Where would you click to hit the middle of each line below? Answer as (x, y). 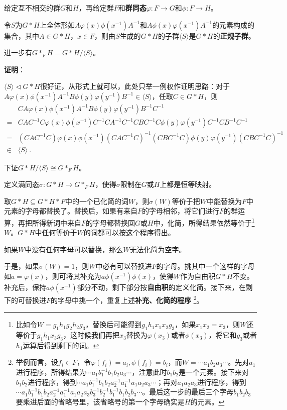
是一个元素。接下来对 (213, 372)
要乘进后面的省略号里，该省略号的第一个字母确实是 (100, 401)
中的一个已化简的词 (97, 201)
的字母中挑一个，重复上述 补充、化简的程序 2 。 (127, 299)
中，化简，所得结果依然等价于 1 (204, 222)
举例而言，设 (37, 362)
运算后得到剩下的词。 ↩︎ (61, 345)
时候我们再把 (99, 335)
